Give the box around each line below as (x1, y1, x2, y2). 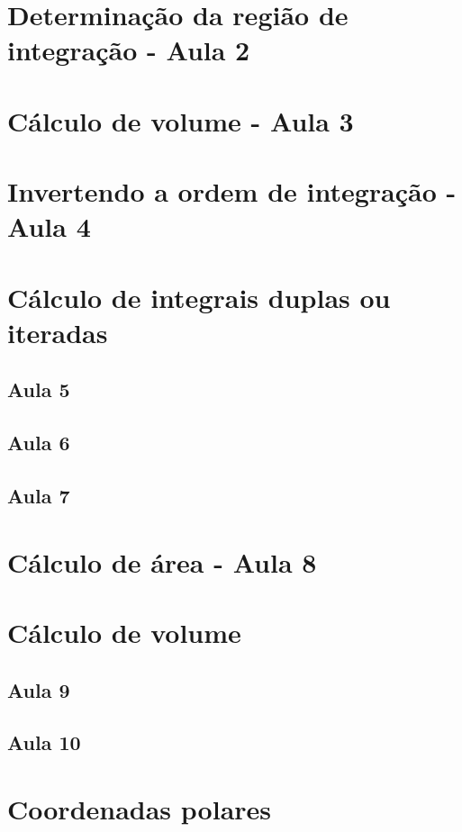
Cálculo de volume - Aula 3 (7, 102, 354, 139)
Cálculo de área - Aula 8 (7, 543, 317, 580)
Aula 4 (7, 208, 91, 245)
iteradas (7, 313, 108, 350)
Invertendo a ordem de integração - (7, 173, 457, 210)
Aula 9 (7, 675, 70, 703)
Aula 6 (7, 429, 70, 457)
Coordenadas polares (7, 790, 272, 827)
